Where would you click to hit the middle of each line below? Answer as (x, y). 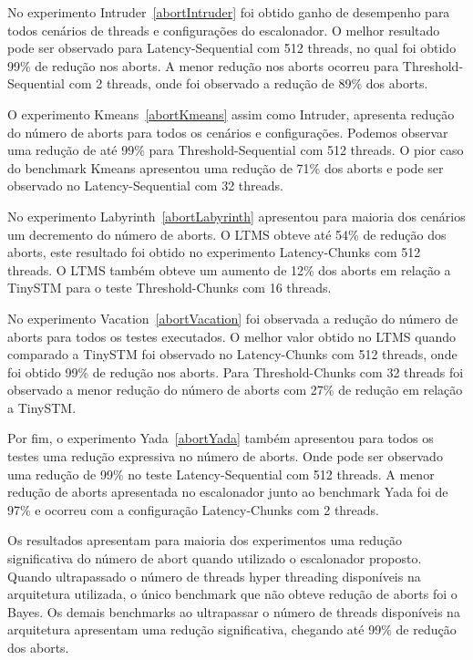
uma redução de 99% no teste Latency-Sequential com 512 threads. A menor (221, 474)
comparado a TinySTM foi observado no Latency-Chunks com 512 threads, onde (232, 354)
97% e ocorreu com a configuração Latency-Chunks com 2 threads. (194, 509)
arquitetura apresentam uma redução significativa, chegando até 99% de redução (232, 629)
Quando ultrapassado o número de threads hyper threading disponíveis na (214, 576)
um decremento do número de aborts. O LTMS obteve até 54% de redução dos (227, 234)
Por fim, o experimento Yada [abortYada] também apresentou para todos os (221, 438)
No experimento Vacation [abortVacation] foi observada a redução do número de (233, 318)
